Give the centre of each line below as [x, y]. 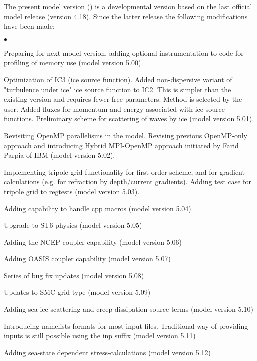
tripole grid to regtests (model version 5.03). [72, 191]
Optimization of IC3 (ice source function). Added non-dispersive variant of [118, 79]
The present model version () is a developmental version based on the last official [128, 6]
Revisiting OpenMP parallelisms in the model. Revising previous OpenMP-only [126, 135]
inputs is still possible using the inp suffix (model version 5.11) [100, 335]
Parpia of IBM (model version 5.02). [60, 155]
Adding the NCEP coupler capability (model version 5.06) [93, 241]
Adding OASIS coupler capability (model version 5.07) [87, 258]
